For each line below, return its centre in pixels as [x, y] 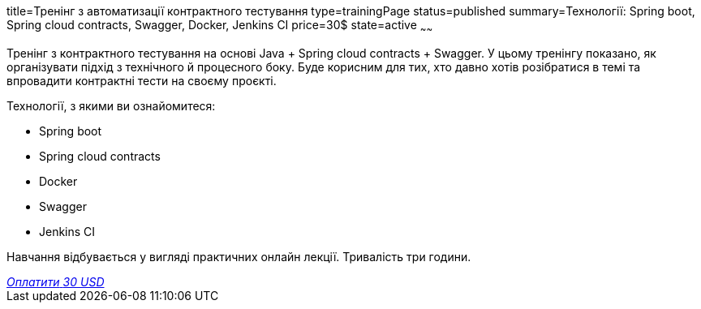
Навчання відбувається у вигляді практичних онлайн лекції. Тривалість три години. [239, 256]
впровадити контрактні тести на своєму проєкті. [142, 80]
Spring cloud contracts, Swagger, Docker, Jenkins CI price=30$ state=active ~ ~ [220, 26]
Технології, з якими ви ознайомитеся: [111, 105]
